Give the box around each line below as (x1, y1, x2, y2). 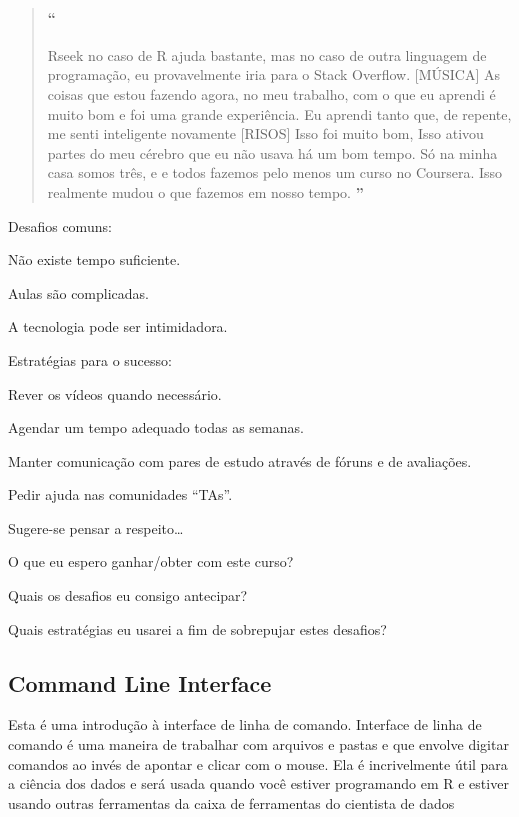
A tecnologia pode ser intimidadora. (8, 316, 228, 337)
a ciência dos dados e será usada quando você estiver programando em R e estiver (8, 773, 509, 794)
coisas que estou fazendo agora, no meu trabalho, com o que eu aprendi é (47, 83, 496, 104)
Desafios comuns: (8, 215, 112, 236)
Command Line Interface (8, 667, 272, 698)
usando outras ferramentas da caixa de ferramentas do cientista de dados (8, 792, 455, 813)
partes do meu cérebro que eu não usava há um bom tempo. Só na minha (47, 142, 498, 163)
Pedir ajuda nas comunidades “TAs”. (8, 484, 233, 505)
